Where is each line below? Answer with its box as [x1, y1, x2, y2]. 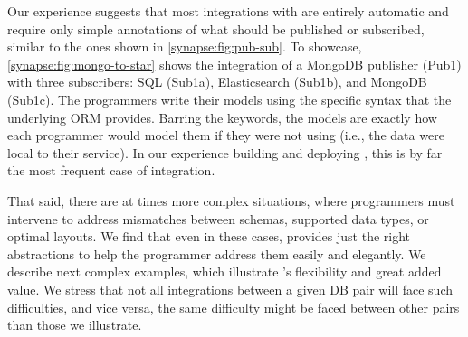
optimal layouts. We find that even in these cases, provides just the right [7, 227, 411, 246]
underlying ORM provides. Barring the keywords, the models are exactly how [7, 108, 437, 126]
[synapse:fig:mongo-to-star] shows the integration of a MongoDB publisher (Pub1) [7, 54, 462, 73]
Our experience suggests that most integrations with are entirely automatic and [7, 2, 449, 20]
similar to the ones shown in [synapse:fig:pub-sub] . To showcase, [7, 37, 362, 56]
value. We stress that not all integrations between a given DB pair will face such [7, 279, 454, 298]
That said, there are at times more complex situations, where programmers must [7, 191, 455, 210]
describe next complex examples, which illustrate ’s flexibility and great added [7, 262, 442, 281]
